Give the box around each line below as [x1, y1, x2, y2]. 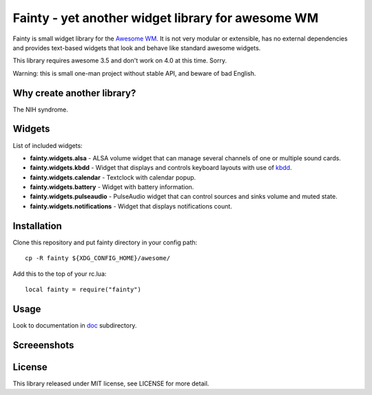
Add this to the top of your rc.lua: [12, 269, 107, 278]
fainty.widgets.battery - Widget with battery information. [30, 183, 194, 191]
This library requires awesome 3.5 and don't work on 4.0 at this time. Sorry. [12, 56, 227, 65]
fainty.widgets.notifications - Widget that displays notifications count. [30, 202, 232, 210]
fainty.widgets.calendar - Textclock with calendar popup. [30, 173, 196, 182]
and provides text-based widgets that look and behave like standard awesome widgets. [12, 43, 261, 52]
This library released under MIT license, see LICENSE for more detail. [12, 379, 209, 387]
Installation [12, 220, 62, 232]
